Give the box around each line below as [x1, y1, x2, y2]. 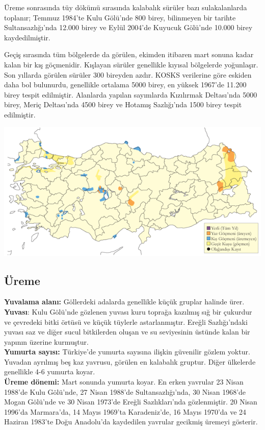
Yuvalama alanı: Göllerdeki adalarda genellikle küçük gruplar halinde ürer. [4, 296, 245, 307]
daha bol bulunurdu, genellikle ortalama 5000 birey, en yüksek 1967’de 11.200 [4, 79, 247, 90]
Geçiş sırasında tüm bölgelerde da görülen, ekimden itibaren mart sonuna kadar [4, 49, 254, 60]
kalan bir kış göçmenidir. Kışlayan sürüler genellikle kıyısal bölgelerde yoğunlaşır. [4, 59, 258, 69]
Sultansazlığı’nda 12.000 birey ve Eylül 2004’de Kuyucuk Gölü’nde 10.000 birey [4, 22, 253, 33]
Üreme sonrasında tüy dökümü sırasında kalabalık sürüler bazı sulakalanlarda [4, 2, 247, 12]
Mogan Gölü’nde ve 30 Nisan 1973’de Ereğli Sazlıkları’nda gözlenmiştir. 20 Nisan [4, 396, 257, 407]
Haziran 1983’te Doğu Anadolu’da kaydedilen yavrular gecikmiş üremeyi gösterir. [4, 416, 258, 427]
